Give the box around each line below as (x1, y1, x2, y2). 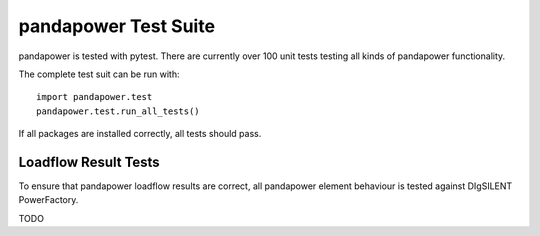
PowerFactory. (18, 194, 79, 206)
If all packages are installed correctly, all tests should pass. (18, 128, 262, 140)
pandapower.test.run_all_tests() (36, 105, 200, 117)
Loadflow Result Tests (18, 153, 160, 170)
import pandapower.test (36, 91, 153, 103)
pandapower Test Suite (18, 15, 215, 37)
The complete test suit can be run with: (18, 68, 180, 80)
